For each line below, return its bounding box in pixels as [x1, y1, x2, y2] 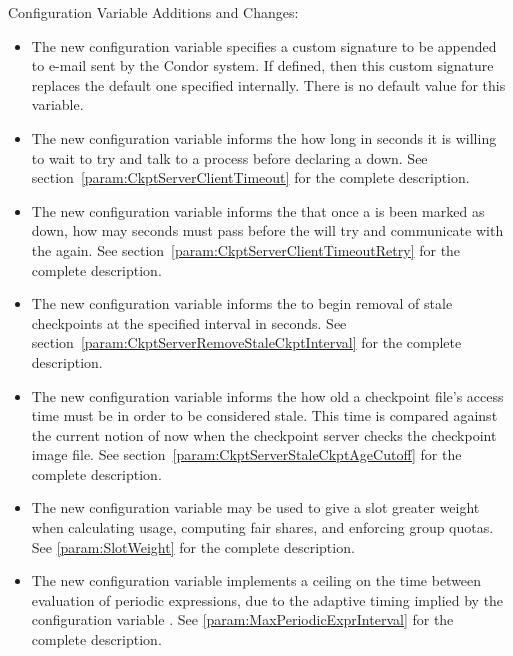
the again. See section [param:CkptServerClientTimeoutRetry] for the [31, 239, 461, 260]
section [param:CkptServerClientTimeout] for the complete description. [31, 167, 470, 188]
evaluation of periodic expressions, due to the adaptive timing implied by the [31, 589, 504, 610]
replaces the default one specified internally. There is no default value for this [31, 74, 506, 95]
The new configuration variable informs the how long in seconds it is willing [31, 127, 497, 148]
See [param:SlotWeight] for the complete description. [31, 536, 355, 557]
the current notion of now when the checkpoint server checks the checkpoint [31, 424, 497, 445]
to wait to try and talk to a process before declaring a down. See [31, 147, 428, 168]
